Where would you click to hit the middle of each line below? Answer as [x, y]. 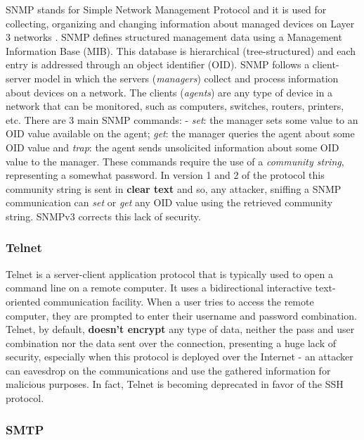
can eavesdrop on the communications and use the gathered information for [168, 370]
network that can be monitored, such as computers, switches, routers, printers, [175, 106]
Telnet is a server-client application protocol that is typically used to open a [169, 274]
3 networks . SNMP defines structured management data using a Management [174, 37]
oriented [23, 301]
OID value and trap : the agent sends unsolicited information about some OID [173, 147]
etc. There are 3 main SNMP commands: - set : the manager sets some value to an [182, 119]
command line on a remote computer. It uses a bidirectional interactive [159, 288]
